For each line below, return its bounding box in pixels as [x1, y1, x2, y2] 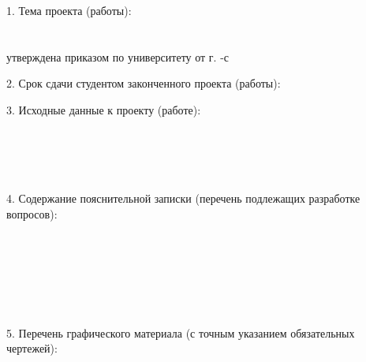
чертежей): [6, 340, 58, 356]
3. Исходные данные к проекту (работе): [6, 101, 201, 118]
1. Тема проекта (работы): [6, 2, 132, 18]
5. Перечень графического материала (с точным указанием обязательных [6, 324, 355, 341]
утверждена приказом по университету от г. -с [6, 48, 230, 65]
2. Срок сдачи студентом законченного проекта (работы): [6, 75, 281, 91]
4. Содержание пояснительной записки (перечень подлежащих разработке [6, 189, 360, 206]
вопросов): [6, 205, 58, 222]
